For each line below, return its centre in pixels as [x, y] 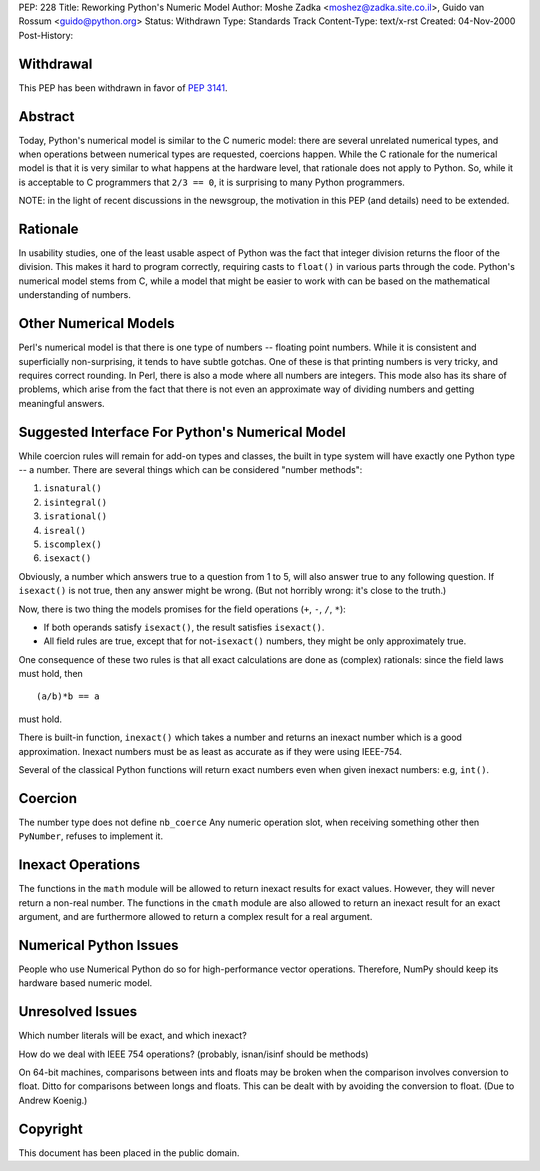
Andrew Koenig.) [53, 1100]
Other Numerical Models [96, 323]
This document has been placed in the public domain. [129, 1152]
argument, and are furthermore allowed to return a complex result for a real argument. [195, 917]
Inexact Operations [79, 865]
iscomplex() [72, 544]
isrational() [75, 516]
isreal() [65, 530]
